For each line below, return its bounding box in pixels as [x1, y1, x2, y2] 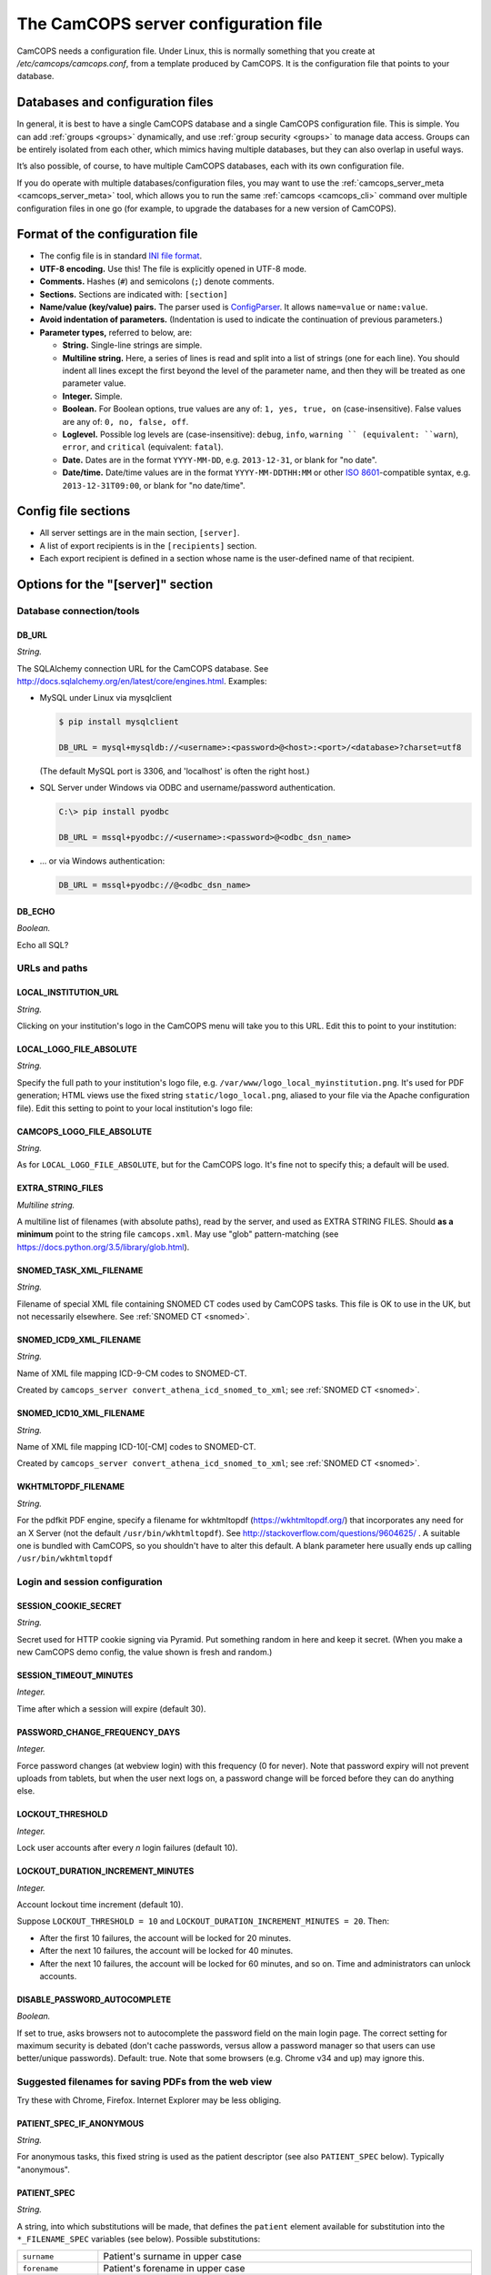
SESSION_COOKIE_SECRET [16, 1600, 122, 1611]
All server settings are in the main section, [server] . [39, 528, 240, 539]
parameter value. [62, 378, 126, 389]
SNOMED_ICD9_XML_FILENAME [16, 1334, 142, 1346]
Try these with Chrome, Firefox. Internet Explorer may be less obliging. [16, 2094, 282, 2106]
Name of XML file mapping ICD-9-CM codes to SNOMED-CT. [16, 1368, 247, 1379]
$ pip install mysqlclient [58, 717, 179, 727]
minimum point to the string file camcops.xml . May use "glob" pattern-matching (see [16, 1228, 339, 1239]
